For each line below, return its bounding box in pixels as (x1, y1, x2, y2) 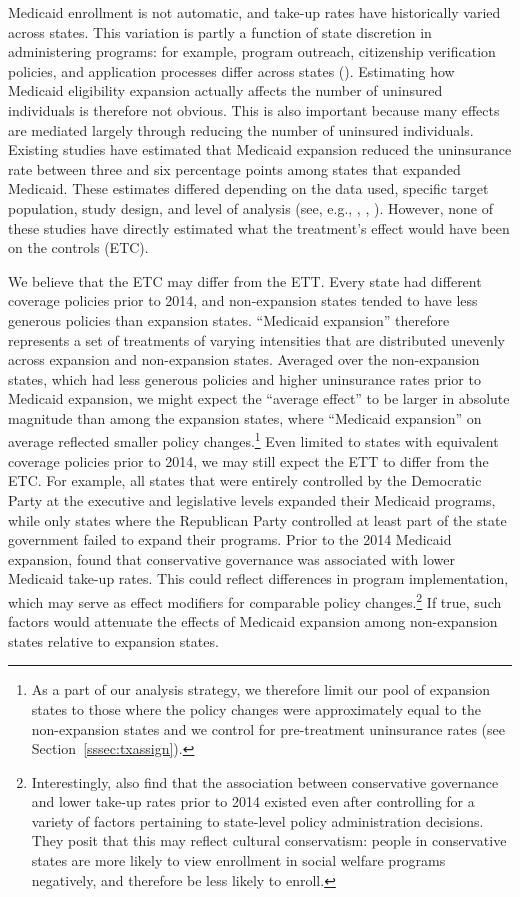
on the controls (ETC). (8, 237, 149, 258)
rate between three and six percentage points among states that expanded (8, 158, 461, 179)
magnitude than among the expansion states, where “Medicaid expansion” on (8, 407, 482, 428)
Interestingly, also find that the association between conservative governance (31, 771, 499, 792)
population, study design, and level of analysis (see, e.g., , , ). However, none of (8, 197, 494, 218)
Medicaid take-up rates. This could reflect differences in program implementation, (8, 568, 509, 589)
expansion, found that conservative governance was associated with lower (8, 548, 455, 569)
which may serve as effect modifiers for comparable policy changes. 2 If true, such (8, 588, 502, 612)
